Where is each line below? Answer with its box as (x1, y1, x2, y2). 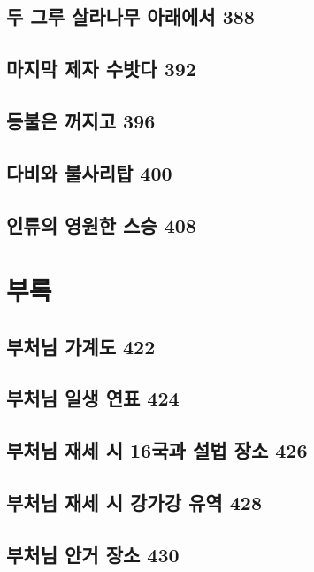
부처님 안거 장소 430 (6, 540, 180, 568)
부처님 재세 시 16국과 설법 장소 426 (6, 437, 308, 464)
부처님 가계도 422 (6, 332, 156, 359)
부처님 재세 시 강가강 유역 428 (6, 489, 262, 516)
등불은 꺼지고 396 (6, 106, 156, 134)
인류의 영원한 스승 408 (6, 211, 196, 238)
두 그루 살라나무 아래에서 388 (6, 3, 255, 30)
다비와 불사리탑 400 (6, 158, 172, 186)
